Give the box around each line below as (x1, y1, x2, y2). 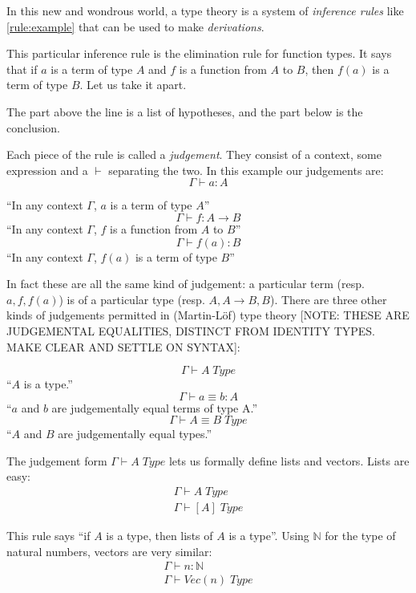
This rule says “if (6, 527, 91, 544)
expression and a (6, 161, 88, 178)
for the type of (325, 527, 396, 544)
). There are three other (269, 290, 387, 307)
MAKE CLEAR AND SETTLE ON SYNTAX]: (6, 338, 240, 355)
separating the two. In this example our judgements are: (108, 161, 384, 178)
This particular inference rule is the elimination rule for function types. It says (6, 45, 392, 62)
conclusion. (6, 119, 60, 136)
